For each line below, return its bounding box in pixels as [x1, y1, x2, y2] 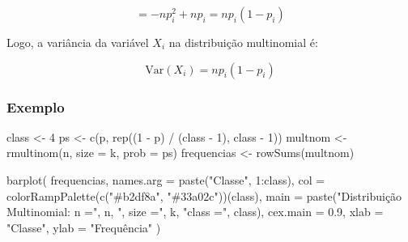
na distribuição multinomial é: [168, 34, 318, 50]
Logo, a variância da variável [6, 34, 149, 50]
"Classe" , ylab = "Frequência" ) [6, 219, 161, 236]
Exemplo [6, 96, 65, 117]
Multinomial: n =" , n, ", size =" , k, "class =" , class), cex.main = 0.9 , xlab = [6, 203, 384, 220]
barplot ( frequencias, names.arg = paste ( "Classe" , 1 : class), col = [6, 172, 325, 188]
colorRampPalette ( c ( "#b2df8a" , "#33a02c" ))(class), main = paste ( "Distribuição [6, 187, 402, 204]
